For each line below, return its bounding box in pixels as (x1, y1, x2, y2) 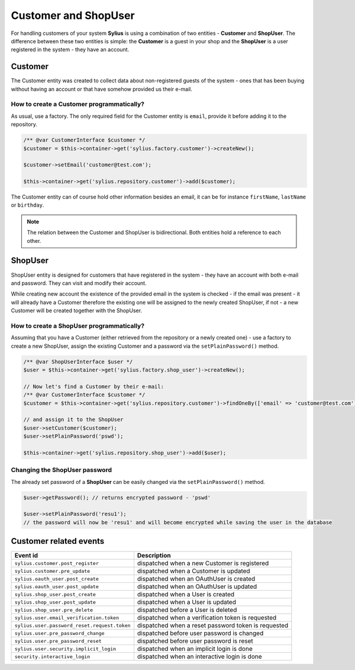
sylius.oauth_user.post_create (14, 575, 99, 582)
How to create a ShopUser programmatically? (11, 322, 145, 330)
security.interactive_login (14, 653, 91, 660)
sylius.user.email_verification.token (14, 614, 120, 621)
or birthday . (11, 201, 44, 209)
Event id (14, 552, 38, 560)
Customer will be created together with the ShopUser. (11, 307, 142, 314)
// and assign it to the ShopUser (23, 416, 124, 423)
